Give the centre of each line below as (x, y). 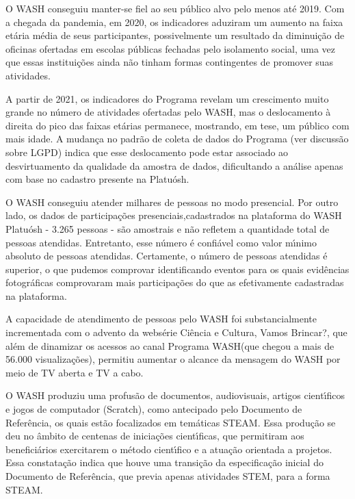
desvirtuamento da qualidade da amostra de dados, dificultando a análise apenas (174, 165)
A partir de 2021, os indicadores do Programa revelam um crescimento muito (167, 98)
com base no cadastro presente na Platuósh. (97, 179)
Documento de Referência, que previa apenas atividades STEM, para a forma (168, 476)
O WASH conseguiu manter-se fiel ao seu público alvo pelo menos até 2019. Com (175, 8)
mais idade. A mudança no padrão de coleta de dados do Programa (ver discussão (177, 139)
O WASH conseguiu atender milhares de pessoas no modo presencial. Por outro (172, 202)
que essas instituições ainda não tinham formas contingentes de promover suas (170, 62)
